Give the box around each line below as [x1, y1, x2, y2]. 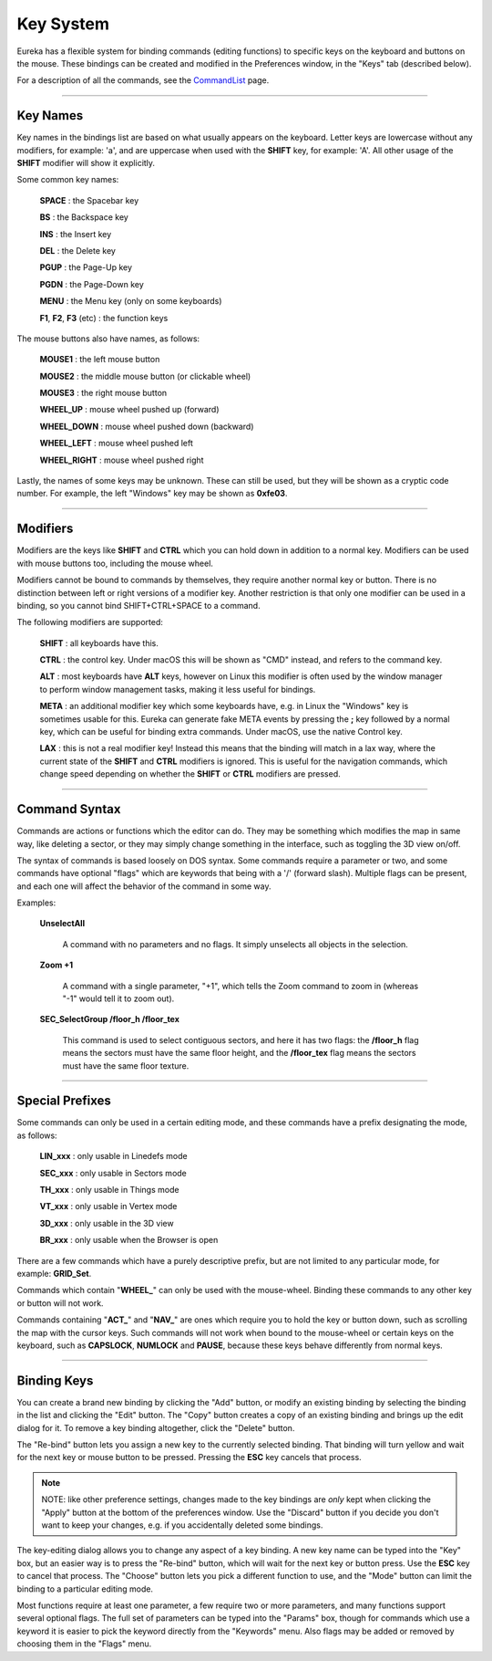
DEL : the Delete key [39, 245, 116, 256]
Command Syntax [16, 801, 121, 817]
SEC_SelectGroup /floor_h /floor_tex [39, 1014, 179, 1025]
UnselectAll [39, 918, 86, 929]
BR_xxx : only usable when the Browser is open [39, 1235, 219, 1246]
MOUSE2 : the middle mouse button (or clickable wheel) [39, 371, 251, 381]
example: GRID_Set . [16, 1269, 92, 1279]
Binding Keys [16, 1373, 94, 1388]
